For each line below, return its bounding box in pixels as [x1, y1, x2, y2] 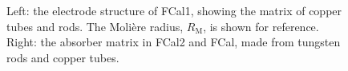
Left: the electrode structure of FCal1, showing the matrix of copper [6, 2, 342, 18]
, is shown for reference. [203, 18, 319, 34]
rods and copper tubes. [6, 49, 119, 65]
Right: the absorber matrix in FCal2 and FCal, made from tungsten [6, 34, 341, 50]
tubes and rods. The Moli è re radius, [6, 18, 184, 34]
